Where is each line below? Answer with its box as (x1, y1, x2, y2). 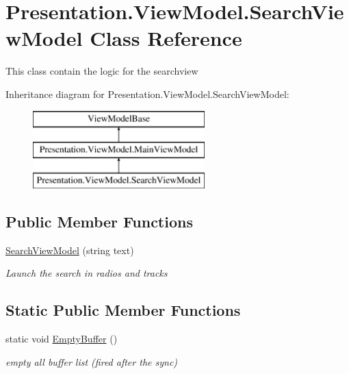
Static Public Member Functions (5, 299, 241, 321)
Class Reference (90, 24, 242, 52)
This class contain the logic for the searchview (5, 64, 198, 78)
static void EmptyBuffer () (5, 332, 118, 346)
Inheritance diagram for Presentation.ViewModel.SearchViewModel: (5, 86, 289, 101)
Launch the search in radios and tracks (5, 266, 168, 280)
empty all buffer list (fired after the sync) (5, 354, 178, 369)
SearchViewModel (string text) (5, 242, 134, 257)
